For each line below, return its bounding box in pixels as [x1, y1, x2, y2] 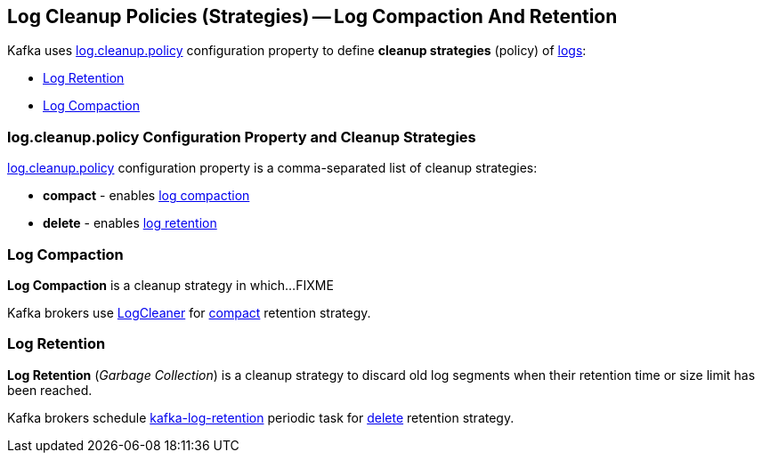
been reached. [7, 382, 93, 398]
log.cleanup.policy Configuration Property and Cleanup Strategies [7, 127, 476, 146]
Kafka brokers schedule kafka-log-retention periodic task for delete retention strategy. [7, 409, 515, 425]
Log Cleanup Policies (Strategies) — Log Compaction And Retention [7, 5, 618, 28]
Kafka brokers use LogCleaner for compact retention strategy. [7, 304, 371, 320]
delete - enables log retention [43, 215, 217, 231]
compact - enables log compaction [43, 188, 250, 204]
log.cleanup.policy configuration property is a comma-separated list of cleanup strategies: [7, 160, 538, 176]
